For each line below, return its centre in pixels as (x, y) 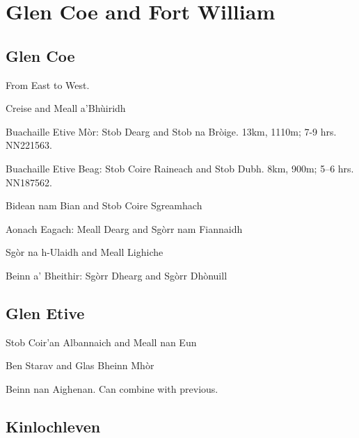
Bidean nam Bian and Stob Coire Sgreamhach (104, 205)
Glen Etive (45, 313)
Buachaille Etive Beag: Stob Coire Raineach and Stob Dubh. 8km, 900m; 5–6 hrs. (180, 168)
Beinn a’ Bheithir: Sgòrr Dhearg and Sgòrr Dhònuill (117, 275)
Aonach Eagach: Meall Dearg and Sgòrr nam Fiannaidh (124, 228)
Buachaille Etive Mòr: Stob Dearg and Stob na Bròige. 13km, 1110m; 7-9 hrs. (171, 131)
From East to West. (48, 84)
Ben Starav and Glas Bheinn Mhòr (80, 365)
